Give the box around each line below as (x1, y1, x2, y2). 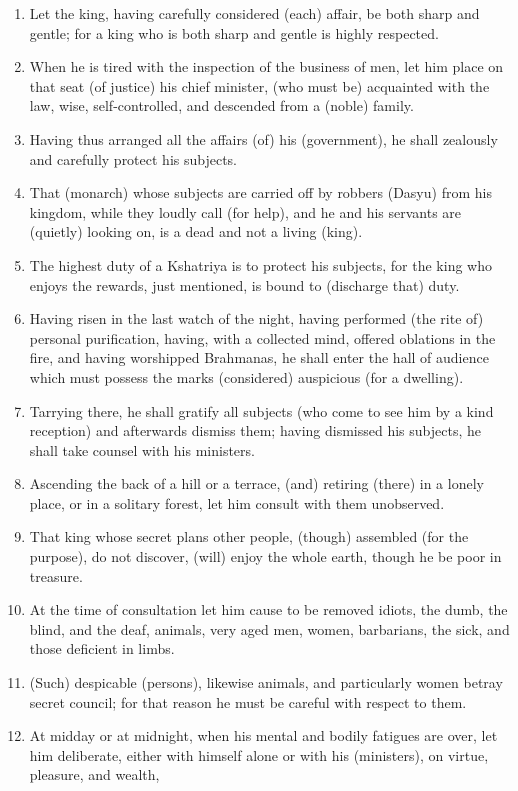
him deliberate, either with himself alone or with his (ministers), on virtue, (29, 744, 489, 765)
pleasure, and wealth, (29, 764, 160, 785)
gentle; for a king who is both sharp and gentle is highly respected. (29, 22, 439, 43)
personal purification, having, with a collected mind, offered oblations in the (29, 327, 496, 348)
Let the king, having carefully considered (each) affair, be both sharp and (29, 3, 480, 23)
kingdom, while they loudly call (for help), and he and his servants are (29, 201, 462, 222)
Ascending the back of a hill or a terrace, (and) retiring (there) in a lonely (29, 473, 484, 494)
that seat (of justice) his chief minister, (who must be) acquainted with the (29, 75, 490, 96)
